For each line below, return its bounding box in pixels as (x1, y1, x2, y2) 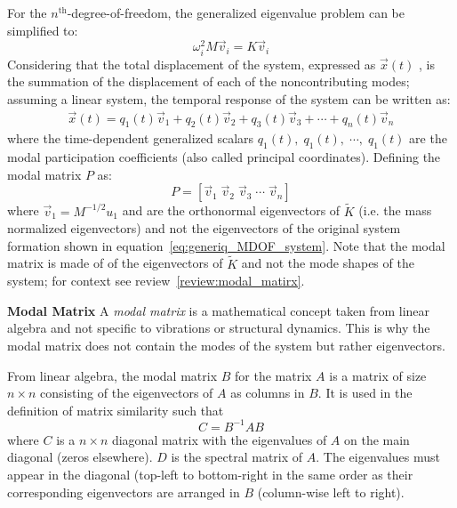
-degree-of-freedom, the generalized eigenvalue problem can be (67, 4, 405, 21)
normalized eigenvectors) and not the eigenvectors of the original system (7, 219, 401, 238)
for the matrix (235, 366, 312, 384)
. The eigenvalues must (316, 448, 440, 466)
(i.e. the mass (358, 201, 432, 220)
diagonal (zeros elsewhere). (7, 448, 153, 466)
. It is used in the (317, 383, 413, 402)
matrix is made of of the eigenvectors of (7, 254, 223, 272)
